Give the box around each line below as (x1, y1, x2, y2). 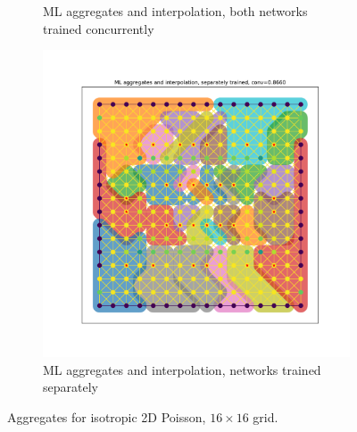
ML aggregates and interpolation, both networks (43, 2, 308, 20)
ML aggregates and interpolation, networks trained (43, 360, 321, 378)
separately (43, 378, 98, 396)
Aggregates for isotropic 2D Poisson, (7, 407, 206, 426)
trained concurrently (43, 19, 154, 37)
